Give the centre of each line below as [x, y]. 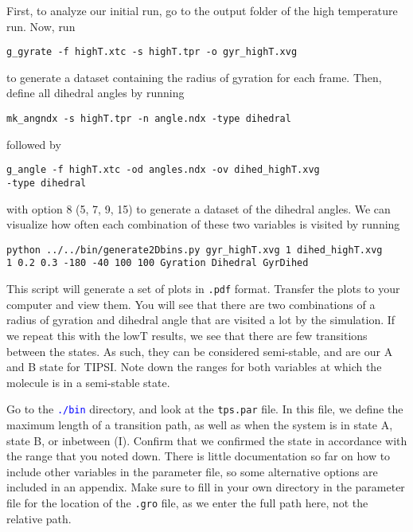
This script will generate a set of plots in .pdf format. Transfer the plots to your [203, 289]
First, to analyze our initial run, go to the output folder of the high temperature [202, 10]
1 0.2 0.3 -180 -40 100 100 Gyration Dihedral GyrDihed [158, 263]
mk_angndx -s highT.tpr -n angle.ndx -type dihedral [149, 119]
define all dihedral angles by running [95, 93]
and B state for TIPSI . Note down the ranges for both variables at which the [194, 367]
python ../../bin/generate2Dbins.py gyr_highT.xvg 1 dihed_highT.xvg [195, 250]
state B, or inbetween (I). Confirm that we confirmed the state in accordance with [207, 440]
